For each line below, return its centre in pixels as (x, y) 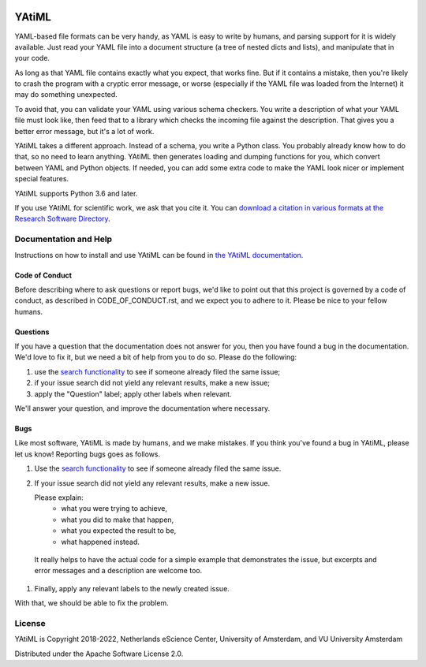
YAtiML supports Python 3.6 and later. (76, 193)
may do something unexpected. (66, 95)
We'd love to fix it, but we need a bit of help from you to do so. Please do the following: (156, 357)
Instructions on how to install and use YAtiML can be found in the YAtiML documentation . (159, 255)
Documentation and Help (64, 239)
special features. (42, 179)
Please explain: (59, 497)
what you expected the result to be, (119, 531)
